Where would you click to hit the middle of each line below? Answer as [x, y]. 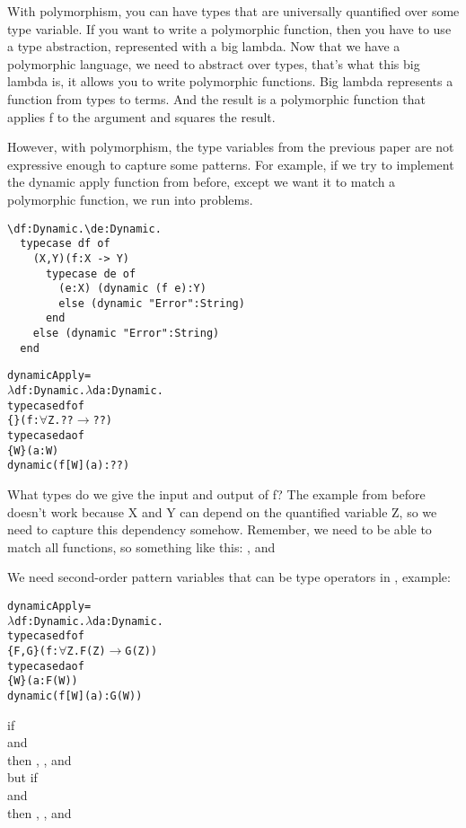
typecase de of [91, 273]
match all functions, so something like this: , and [141, 546]
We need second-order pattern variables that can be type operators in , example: [229, 577]
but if [22, 777]
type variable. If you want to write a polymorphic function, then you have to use [229, 28]
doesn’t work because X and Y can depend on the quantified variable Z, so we [222, 511]
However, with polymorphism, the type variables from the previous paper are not [231, 147]
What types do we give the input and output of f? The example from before [216, 494]
